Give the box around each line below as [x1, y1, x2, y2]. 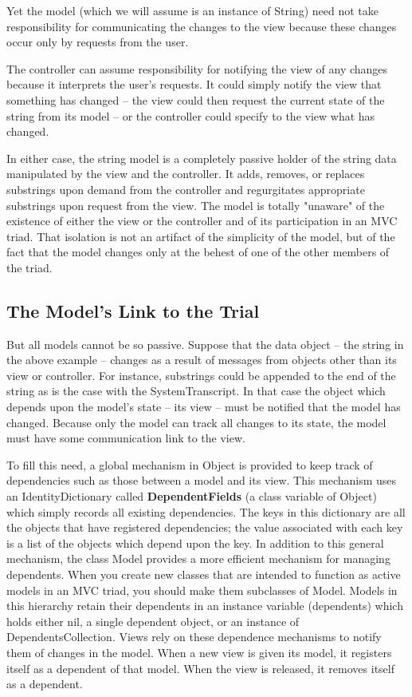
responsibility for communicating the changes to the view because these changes [6, 18, 397, 34]
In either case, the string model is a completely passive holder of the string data [6, 149, 397, 166]
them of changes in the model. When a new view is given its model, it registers [6, 644, 392, 660]
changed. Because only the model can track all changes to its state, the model [6, 414, 386, 430]
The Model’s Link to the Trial [6, 298, 260, 323]
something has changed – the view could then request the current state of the [6, 91, 385, 108]
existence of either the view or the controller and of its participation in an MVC [6, 212, 398, 229]
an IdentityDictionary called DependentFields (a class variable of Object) [6, 488, 377, 505]
